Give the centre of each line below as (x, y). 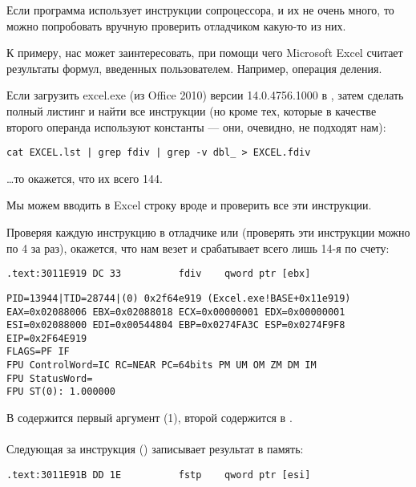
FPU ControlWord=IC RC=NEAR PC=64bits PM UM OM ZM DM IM (162, 365)
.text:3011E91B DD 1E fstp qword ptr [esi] (159, 475)
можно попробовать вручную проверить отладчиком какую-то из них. (176, 25)
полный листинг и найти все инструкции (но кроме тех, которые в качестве (192, 110)
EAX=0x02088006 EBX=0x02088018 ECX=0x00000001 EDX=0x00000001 (176, 312)
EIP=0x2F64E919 (47, 338)
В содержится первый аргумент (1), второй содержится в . (149, 418)
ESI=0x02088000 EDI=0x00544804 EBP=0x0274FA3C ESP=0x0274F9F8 (176, 325)
